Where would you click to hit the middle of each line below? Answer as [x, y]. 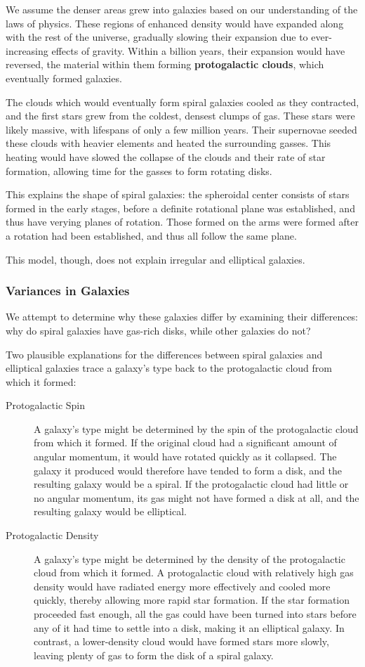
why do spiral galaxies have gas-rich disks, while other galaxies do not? [158, 330]
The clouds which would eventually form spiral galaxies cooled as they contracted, [182, 102]
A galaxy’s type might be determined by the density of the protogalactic [190, 558]
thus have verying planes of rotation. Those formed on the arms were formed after [182, 222]
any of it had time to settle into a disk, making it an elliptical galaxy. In [189, 627]
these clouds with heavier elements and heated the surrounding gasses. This [168, 143]
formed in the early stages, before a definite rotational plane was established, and [180, 208]
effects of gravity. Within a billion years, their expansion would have [198, 50]
